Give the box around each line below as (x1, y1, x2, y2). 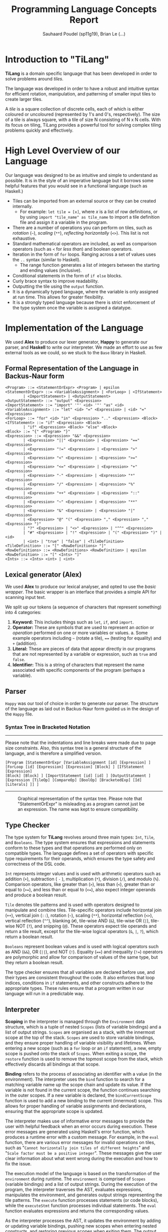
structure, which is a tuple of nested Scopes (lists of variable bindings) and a (5, 1023, 161, 1030)
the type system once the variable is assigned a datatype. (12, 304, 132, 311)
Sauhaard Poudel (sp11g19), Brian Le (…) (42, 31, 126, 37)
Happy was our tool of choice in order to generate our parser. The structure (5, 700, 158, 706)
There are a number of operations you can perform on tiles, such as (12, 225, 152, 231)
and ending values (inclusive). (19, 267, 82, 273)
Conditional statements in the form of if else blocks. (12, 272, 122, 278)
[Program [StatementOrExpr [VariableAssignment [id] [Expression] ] (5, 760, 151, 765)
